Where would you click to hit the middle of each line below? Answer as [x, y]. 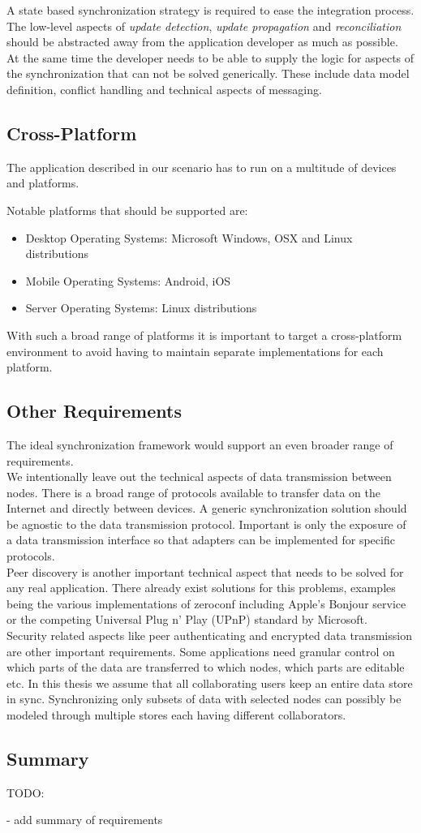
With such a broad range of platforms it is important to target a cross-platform [204, 335]
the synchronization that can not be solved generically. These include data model [208, 73]
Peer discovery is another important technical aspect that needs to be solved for [205, 571]
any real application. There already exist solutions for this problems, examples [201, 588]
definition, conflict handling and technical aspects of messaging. [164, 89]
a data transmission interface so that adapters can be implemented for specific [201, 540]
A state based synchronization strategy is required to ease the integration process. [210, 10]
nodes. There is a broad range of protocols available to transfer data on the [193, 492]
